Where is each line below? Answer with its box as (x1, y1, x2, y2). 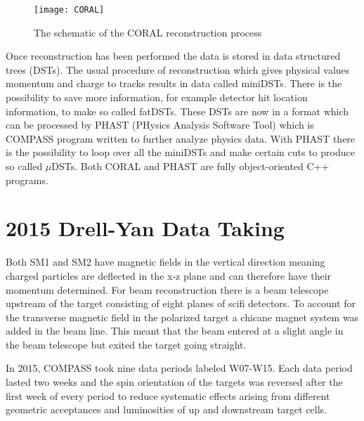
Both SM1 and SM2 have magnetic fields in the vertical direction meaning (6, 254, 325, 269)
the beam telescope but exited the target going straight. (6, 337, 247, 351)
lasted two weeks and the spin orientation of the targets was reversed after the (6, 375, 343, 389)
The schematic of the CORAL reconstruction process (34, 25, 262, 39)
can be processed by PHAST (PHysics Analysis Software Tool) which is (6, 117, 314, 132)
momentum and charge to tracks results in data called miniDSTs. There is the (6, 76, 342, 91)
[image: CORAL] (34, 5, 105, 15)
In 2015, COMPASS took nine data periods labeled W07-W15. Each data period (6, 361, 353, 375)
